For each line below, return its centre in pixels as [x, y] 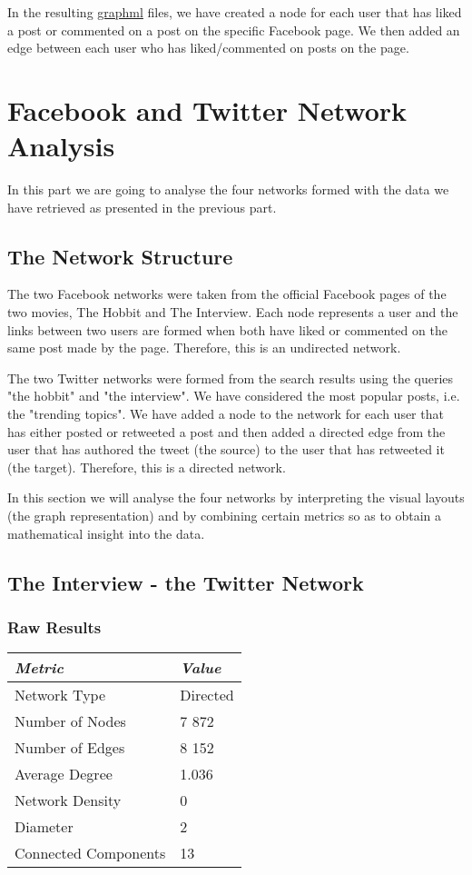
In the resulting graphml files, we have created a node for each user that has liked [235, 12]
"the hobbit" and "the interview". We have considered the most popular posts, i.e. [234, 396]
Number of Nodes [70, 721]
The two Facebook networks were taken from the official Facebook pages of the [227, 294]
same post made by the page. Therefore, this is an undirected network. [204, 348]
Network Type [60, 695]
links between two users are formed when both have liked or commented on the [227, 329]
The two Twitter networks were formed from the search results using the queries [231, 378]
